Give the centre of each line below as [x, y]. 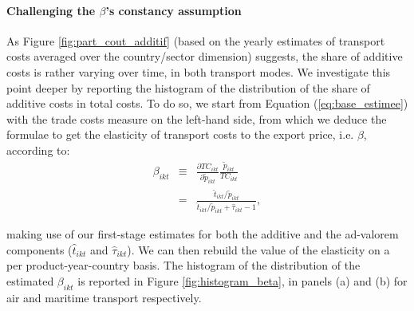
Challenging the [51, 10]
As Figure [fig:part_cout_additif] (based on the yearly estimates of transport [196, 40]
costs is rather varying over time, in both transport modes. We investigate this [199, 71]
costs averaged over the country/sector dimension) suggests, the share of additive [205, 56]
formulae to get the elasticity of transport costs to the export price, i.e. [180, 134]
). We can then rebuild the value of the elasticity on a [258, 249]
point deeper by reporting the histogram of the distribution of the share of [188, 87]
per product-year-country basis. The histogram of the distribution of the [183, 265]
